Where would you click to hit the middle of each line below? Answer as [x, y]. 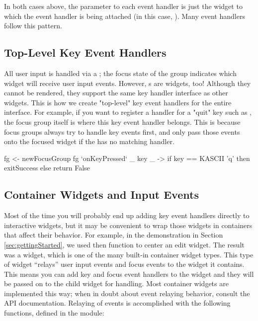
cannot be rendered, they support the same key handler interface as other [116, 93]
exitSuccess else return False [47, 168]
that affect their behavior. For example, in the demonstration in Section [114, 235]
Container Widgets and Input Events [101, 195]
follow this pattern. [33, 26]
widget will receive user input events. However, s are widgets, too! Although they [128, 83]
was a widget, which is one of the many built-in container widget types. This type [129, 254]
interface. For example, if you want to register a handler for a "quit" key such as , [128, 112]
